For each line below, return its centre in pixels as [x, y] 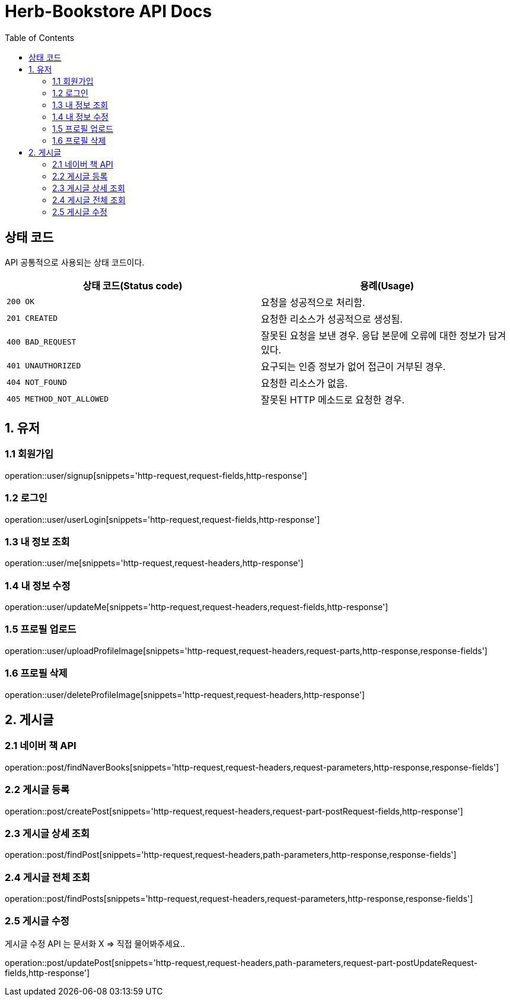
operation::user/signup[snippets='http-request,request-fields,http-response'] [156, 475]
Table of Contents [40, 37]
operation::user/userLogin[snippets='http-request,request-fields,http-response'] [162, 519]
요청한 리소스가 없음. [305, 383]
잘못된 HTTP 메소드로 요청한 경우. [333, 400]
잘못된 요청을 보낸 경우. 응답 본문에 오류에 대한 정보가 [374, 335]
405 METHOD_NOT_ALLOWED [58, 399]
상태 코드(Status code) [133, 285]
